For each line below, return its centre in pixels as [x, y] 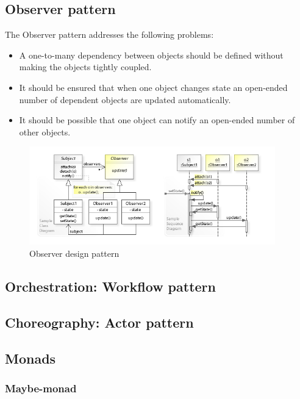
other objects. [45, 131]
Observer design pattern [74, 253]
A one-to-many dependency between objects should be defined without [151, 55]
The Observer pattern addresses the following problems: [109, 34]
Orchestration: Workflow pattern [110, 286]
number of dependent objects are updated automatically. [125, 99]
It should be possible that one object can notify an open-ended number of [157, 120]
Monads [30, 358]
